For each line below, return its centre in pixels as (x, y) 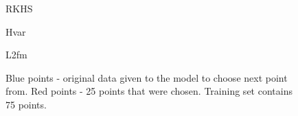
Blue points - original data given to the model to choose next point (147, 77)
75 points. (26, 104)
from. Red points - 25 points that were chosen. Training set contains (149, 91)
